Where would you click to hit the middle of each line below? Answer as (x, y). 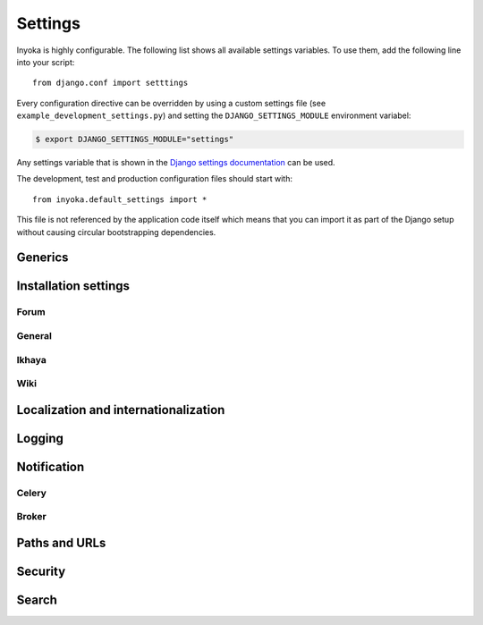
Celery (31, 493)
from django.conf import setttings (110, 83)
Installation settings (73, 286)
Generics (42, 258)
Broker (31, 517)
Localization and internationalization (121, 410)
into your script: (46, 62)
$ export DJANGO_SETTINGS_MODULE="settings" (135, 139)
